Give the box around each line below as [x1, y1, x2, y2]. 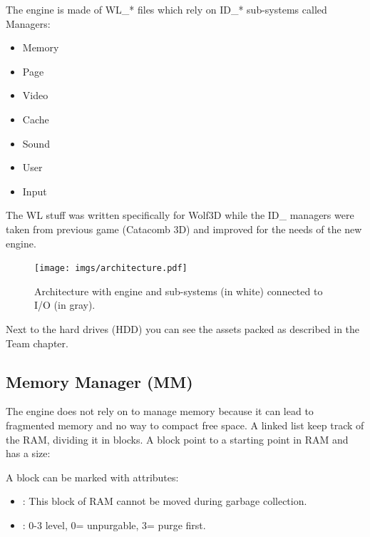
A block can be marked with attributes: [6, 469, 179, 484]
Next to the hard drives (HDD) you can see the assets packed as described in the [6, 321, 360, 336]
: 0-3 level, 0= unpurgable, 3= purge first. [22, 517, 206, 532]
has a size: [6, 446, 51, 461]
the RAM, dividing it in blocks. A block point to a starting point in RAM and [6, 431, 349, 446]
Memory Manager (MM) [6, 370, 193, 392]
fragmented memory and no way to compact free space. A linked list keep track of [6, 417, 364, 432]
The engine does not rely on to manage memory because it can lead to [6, 404, 314, 419]
